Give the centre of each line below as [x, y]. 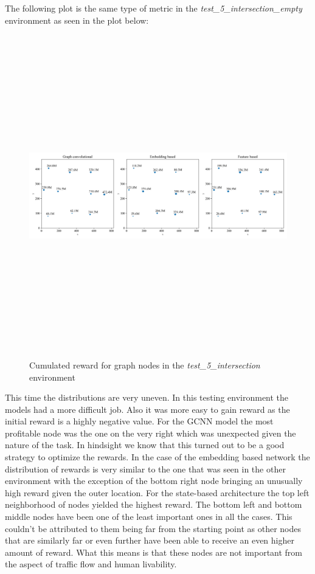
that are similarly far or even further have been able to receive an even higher [150, 540]
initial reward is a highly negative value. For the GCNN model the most [139, 421]
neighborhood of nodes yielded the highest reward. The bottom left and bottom [154, 504]
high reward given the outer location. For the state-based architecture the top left [157, 492]
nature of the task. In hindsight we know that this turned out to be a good [145, 445]
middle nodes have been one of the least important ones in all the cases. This [149, 517]
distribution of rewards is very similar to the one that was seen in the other [145, 469]
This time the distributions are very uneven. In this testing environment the [147, 397]
